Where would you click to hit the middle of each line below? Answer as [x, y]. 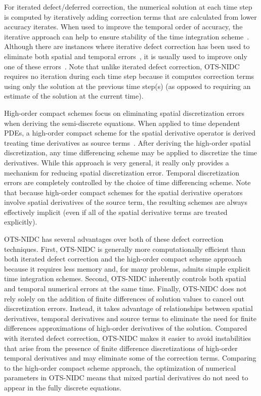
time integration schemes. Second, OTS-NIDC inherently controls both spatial [125, 278]
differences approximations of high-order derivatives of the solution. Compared [126, 328]
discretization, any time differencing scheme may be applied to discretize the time [131, 152]
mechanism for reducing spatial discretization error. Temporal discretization [122, 172]
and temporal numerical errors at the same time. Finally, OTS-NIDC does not [125, 289]
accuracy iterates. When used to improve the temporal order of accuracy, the [123, 27]
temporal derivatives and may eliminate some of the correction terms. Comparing [130, 358]
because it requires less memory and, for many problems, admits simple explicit [127, 268]
